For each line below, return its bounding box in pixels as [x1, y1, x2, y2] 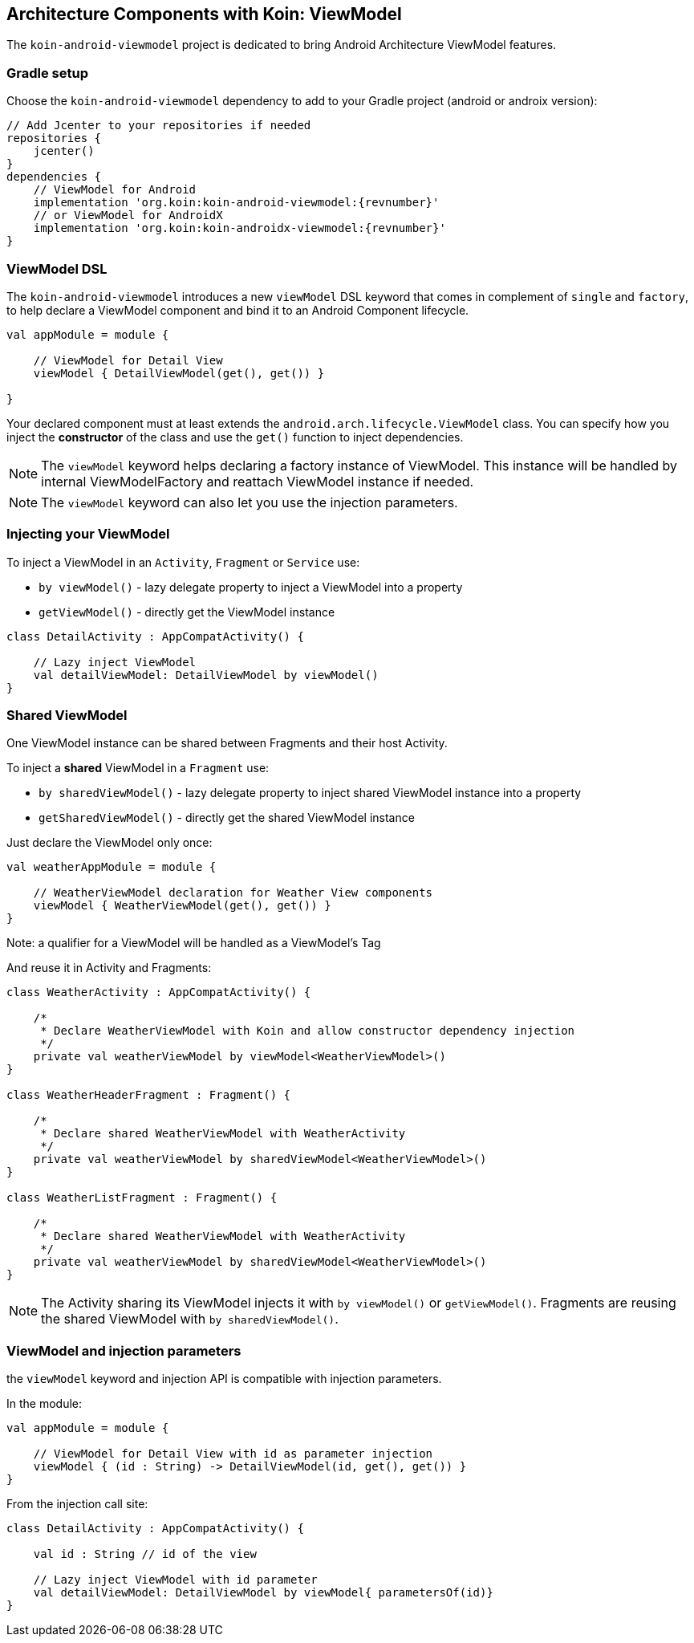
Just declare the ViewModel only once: [6, 836, 213, 850]
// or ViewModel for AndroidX [33, 209, 223, 222]
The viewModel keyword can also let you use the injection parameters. [41, 494, 458, 510]
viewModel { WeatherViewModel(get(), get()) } [33, 899, 331, 913]
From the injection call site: [6, 1497, 148, 1511]
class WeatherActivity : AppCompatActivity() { [6, 986, 311, 999]
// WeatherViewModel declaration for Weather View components [33, 886, 433, 900]
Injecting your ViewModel [6, 526, 170, 543]
